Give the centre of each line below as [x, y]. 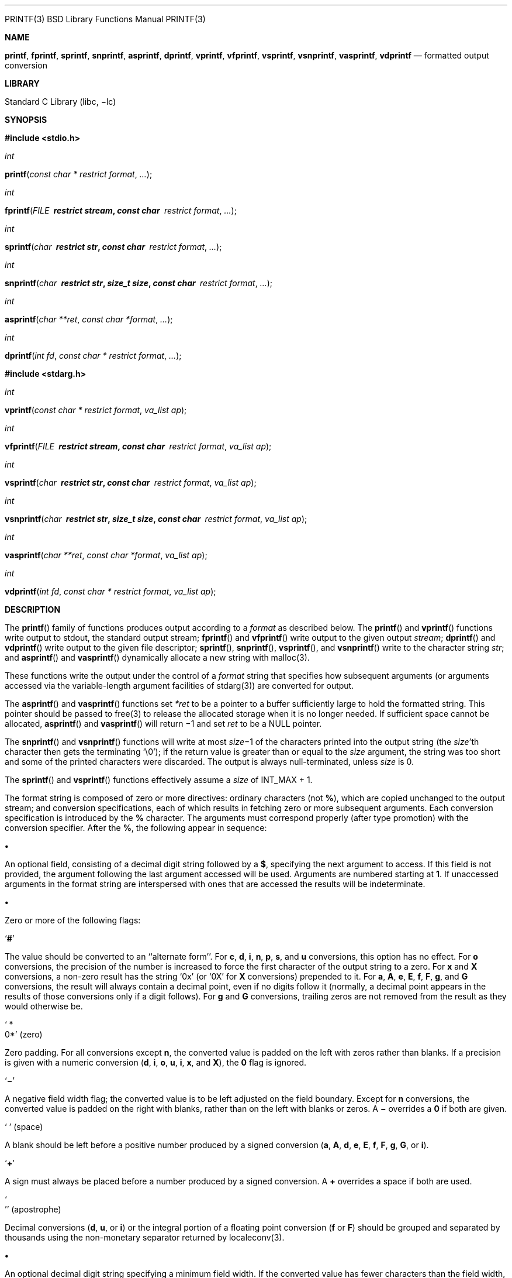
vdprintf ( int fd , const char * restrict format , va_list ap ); [110, 591]
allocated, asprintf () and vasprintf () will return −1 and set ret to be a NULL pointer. [163, 724]
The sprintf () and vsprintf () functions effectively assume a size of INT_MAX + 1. [159, 780]
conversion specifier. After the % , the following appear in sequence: [136, 828]
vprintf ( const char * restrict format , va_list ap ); [96, 410]
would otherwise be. [44, 1006]
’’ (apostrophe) [33, 1209]
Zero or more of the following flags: [73, 920]
